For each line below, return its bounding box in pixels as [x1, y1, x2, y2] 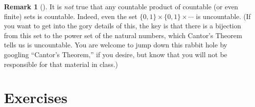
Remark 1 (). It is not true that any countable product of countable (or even [4, 1, 238, 11]
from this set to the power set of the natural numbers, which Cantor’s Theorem [4, 30, 242, 40]
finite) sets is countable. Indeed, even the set [4, 11, 138, 21]
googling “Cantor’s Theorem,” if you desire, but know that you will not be [4, 49, 228, 59]
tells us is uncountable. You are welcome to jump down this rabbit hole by [4, 40, 228, 50]
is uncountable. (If [196, 11, 251, 21]
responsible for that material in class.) [4, 59, 118, 69]
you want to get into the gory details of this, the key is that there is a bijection [4, 21, 241, 31]
